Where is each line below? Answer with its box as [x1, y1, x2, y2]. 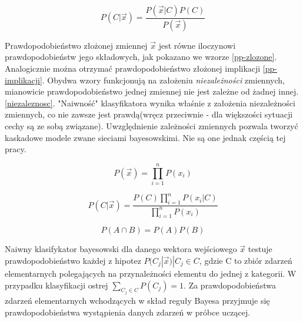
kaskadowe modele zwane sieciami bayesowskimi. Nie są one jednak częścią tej [5, 131, 286, 143]
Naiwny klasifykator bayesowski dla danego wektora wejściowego [5, 243, 237, 255]
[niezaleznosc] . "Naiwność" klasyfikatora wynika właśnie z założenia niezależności [5, 96, 295, 109]
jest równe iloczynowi [158, 39, 236, 51]
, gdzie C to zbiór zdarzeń [199, 254, 292, 266]
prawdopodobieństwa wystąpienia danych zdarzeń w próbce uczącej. [5, 306, 251, 318]
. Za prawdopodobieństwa [184, 279, 276, 291]
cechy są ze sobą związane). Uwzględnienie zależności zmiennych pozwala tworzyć [5, 120, 298, 132]
